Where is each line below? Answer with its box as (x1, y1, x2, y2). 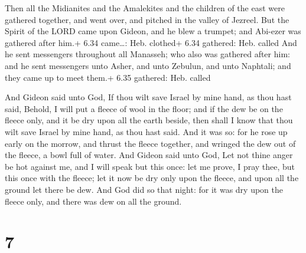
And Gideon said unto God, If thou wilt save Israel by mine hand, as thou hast (5, 91, 292, 103)
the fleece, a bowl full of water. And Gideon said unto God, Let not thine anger (5, 149, 293, 161)
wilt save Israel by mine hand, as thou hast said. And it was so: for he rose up (5, 125, 288, 137)
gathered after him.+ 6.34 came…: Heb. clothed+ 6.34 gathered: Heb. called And (5, 36, 297, 48)
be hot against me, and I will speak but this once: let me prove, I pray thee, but (5, 160, 295, 172)
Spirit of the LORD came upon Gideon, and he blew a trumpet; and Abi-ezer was (5, 25, 301, 37)
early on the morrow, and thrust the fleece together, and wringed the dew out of (5, 137, 296, 149)
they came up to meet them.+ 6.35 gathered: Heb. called (5, 71, 211, 83)
